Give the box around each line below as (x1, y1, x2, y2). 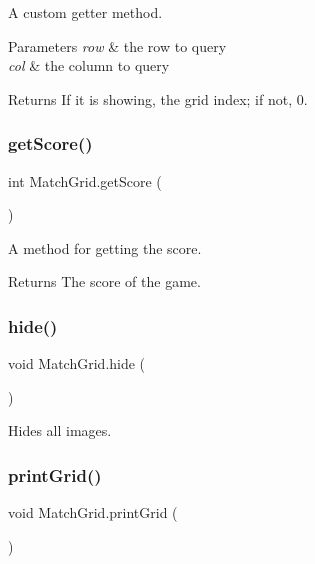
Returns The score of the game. (8, 271, 201, 292)
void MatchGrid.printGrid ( (8, 502, 178, 523)
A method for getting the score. (8, 237, 202, 258)
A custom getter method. (8, 2, 163, 22)
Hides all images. (8, 420, 112, 441)
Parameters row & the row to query (8, 35, 227, 56)
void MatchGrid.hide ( (8, 353, 146, 374)
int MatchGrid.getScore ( (8, 170, 162, 191)
